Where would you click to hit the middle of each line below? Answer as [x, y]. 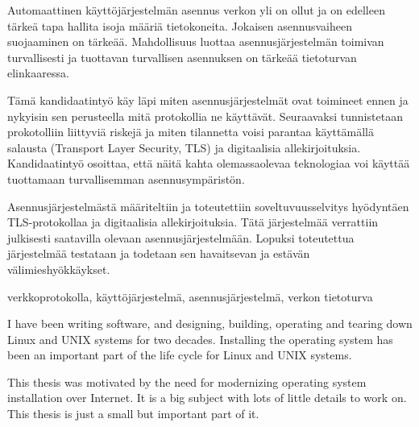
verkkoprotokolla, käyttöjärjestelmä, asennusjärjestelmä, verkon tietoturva [190, 296]
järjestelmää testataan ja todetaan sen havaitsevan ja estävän [159, 253]
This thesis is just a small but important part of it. [133, 414]
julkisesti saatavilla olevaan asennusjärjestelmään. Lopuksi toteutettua [181, 237]
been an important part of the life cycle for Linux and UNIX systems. [180, 355]
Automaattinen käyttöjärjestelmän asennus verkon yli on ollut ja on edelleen [196, 10]
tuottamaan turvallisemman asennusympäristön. [126, 178]
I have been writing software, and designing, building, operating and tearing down [210, 323]
